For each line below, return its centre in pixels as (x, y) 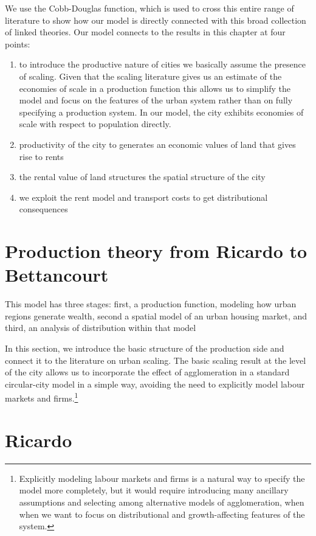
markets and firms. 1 (42, 397)
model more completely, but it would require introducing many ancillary (154, 490)
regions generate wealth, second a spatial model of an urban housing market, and (156, 315)
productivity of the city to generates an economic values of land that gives (157, 144)
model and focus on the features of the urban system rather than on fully (156, 100)
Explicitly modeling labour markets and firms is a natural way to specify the (162, 478)
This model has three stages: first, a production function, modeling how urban (151, 304)
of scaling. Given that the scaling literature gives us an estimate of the (150, 76)
